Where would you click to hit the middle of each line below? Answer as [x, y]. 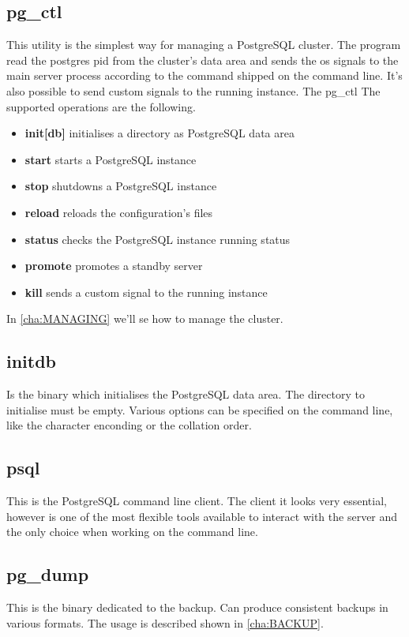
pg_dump [48, 574]
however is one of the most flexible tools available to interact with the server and [202, 516]
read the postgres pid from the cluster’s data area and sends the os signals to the [203, 60]
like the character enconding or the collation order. [129, 425]
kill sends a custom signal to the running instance [146, 292]
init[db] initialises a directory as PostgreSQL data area [159, 133]
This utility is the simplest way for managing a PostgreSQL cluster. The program [204, 45]
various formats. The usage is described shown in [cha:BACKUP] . [165, 622]
